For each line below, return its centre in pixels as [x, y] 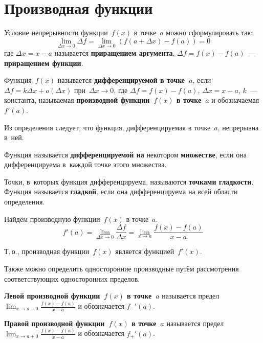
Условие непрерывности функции [56, 32]
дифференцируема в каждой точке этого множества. [85, 164]
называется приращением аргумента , [115, 52]
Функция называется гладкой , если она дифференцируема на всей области [121, 191]
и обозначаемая [235, 100]
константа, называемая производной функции [77, 100]
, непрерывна [238, 127]
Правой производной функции [54, 323]
